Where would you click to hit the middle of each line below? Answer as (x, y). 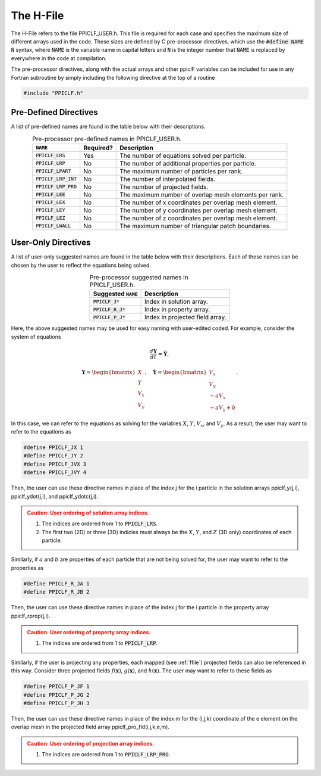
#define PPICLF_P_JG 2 (56, 695)
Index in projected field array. (186, 317)
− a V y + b (223, 408)
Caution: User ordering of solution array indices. (88, 513)
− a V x (218, 397)
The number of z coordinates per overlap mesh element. (199, 218)
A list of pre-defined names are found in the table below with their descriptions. (108, 126)
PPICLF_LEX (51, 202)
